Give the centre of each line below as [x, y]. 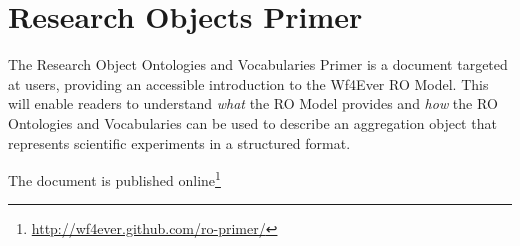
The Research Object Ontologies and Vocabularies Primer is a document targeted [258, 64]
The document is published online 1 [114, 178]
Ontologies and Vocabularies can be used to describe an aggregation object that [252, 122]
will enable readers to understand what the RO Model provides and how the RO [253, 103]
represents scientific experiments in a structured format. [179, 142]
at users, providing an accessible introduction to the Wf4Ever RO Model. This [248, 83]
